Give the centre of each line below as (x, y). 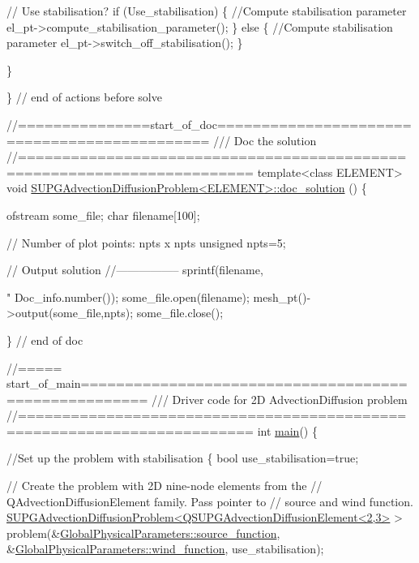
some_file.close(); (180, 313)
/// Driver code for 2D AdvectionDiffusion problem (279, 399)
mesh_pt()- (282, 297)
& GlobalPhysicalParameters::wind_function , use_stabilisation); (165, 549)
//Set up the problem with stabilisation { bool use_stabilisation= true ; (183, 458)
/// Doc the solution (265, 140)
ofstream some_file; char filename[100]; (103, 215)
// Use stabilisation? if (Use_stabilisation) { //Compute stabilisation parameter (207, 11)
